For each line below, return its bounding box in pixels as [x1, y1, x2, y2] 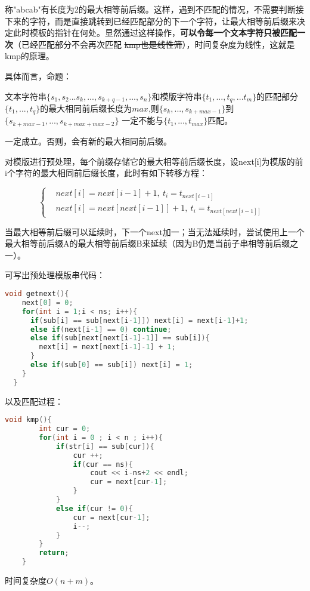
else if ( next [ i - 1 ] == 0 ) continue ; [30, 325, 172, 334]
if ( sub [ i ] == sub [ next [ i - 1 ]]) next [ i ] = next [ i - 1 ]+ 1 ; [30, 316, 249, 325]
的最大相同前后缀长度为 [40, 102, 132, 115]
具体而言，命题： [5, 69, 72, 82]
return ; [39, 549, 69, 558]
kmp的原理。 [5, 50, 54, 62]
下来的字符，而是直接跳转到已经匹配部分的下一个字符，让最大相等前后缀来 [5, 14, 297, 27]
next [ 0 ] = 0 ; [21, 298, 73, 307]
